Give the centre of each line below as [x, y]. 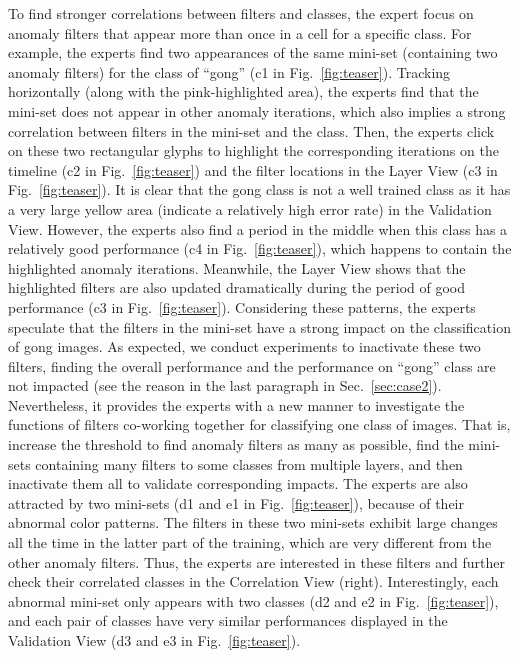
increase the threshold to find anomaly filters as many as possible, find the [236, 444]
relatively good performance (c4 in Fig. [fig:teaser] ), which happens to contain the [260, 248]
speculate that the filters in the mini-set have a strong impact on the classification [259, 326]
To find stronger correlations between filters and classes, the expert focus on [241, 13]
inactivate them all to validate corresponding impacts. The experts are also [238, 483]
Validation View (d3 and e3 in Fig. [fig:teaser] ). [154, 640]
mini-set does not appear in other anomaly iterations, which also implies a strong [257, 110]
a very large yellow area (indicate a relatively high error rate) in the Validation [250, 208]
